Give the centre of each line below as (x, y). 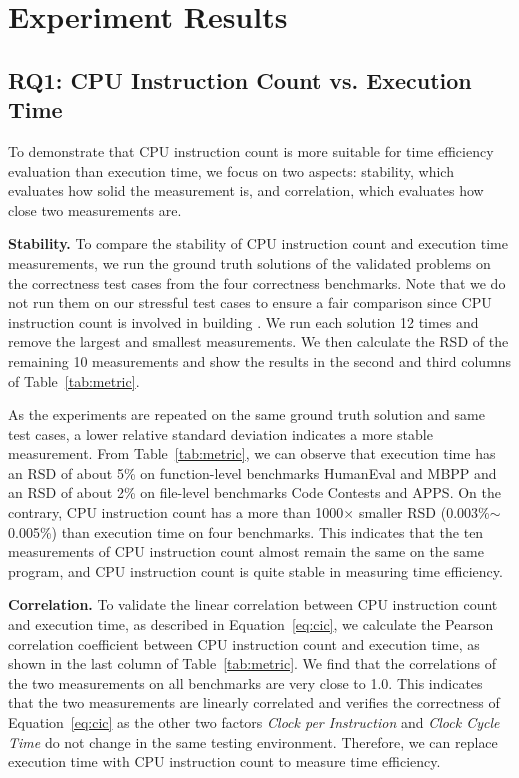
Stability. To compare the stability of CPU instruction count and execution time (258, 243)
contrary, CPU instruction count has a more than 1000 (176, 512)
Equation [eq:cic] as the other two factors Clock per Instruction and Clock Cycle (254, 722)
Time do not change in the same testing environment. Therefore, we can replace (253, 741)
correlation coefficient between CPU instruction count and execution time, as (244, 643)
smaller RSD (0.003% (424, 512)
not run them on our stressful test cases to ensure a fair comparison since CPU (250, 302)
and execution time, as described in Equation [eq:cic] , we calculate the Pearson (251, 624)
